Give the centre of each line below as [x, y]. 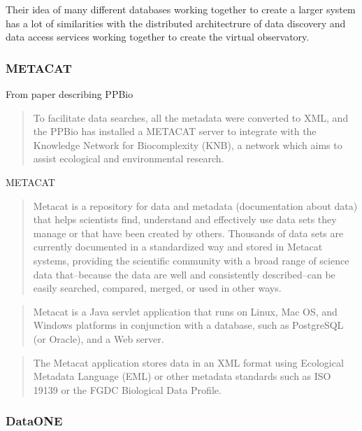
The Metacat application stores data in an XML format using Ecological [188, 362]
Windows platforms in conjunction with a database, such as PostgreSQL [188, 325]
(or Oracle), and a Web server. [99, 338]
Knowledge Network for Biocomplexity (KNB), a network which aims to [188, 144]
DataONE [34, 421]
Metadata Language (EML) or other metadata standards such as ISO [182, 376]
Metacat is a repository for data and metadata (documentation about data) [195, 205]
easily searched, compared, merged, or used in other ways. [157, 288]
